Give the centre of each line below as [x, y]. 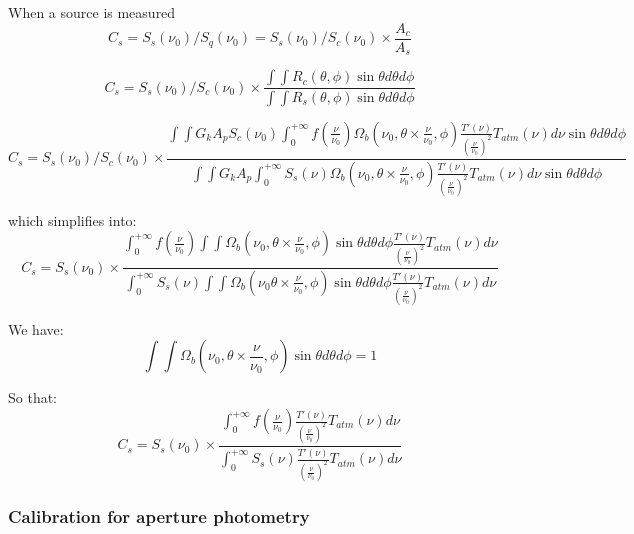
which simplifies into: [72, 219]
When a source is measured [92, 12]
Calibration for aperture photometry [159, 515]
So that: [33, 397]
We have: [36, 328]
